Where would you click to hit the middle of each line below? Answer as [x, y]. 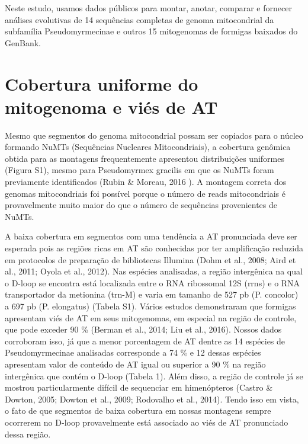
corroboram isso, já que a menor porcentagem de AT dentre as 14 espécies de [145, 341]
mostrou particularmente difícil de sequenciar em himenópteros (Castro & [139, 387]
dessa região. [28, 434]
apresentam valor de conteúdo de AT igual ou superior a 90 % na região [135, 364]
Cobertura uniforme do [102, 83]
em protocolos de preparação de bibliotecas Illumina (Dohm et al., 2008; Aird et [150, 259]
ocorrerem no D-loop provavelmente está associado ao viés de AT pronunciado [147, 422]
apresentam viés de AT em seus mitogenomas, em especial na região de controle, [151, 317]
